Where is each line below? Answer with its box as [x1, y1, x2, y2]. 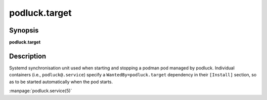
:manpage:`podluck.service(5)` [9, 88, 72, 94]
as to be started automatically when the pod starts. [9, 79, 113, 85]
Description [9, 52, 46, 60]
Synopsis [9, 26, 39, 34]
